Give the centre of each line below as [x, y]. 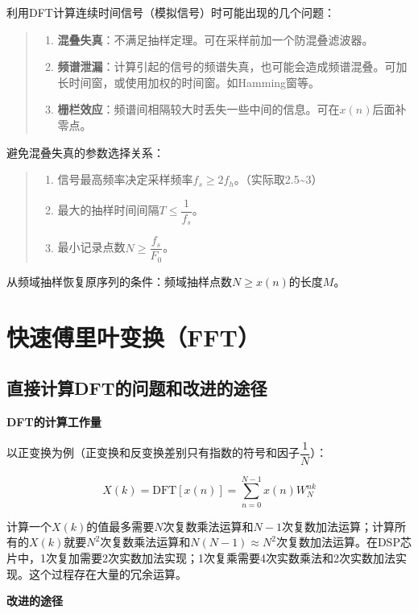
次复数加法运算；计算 [338, 526]
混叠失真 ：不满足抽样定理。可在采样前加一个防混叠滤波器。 [215, 39]
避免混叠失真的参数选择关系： [85, 152]
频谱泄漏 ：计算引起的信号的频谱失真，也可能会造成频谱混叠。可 [227, 66]
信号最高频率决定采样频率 [125, 179]
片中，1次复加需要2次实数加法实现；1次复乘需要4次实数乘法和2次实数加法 [201, 557]
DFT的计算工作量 [54, 421]
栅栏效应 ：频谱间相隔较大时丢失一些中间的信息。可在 [199, 109]
